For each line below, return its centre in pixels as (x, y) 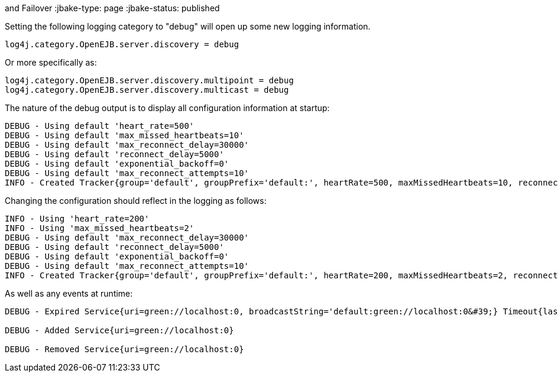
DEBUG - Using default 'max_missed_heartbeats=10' (124, 135)
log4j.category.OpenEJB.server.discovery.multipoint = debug (149, 80)
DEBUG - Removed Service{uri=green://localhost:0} (124, 349)
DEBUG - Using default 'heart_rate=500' (100, 126)
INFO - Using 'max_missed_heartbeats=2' (100, 228)
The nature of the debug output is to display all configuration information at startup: (167, 108)
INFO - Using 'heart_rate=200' (77, 219)
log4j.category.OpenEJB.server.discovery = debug (122, 44)
